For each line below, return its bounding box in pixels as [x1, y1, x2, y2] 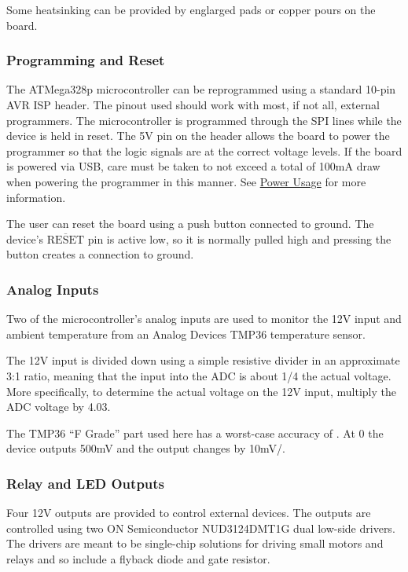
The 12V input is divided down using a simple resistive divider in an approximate [6, 352, 400, 368]
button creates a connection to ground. [6, 246, 194, 262]
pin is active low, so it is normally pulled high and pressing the [87, 230, 391, 247]
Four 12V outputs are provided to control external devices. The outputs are [6, 504, 371, 521]
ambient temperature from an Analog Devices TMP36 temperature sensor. [6, 325, 366, 342]
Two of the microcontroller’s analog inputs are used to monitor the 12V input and [6, 310, 402, 327]
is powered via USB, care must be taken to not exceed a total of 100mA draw [6, 158, 380, 174]
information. [6, 189, 66, 205]
